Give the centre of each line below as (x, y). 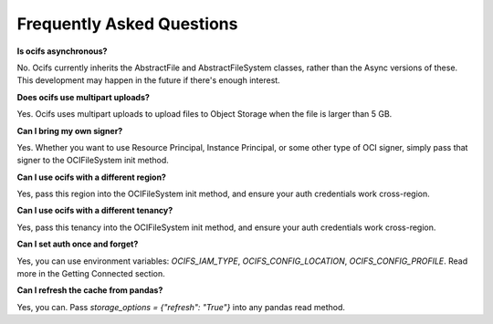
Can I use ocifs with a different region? (91, 177)
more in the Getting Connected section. (91, 274)
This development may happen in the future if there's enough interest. (148, 80)
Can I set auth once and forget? (78, 244)
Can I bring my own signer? (70, 131)
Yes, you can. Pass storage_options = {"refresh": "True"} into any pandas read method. (181, 307)
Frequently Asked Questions (127, 24)
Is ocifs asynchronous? (62, 51)
